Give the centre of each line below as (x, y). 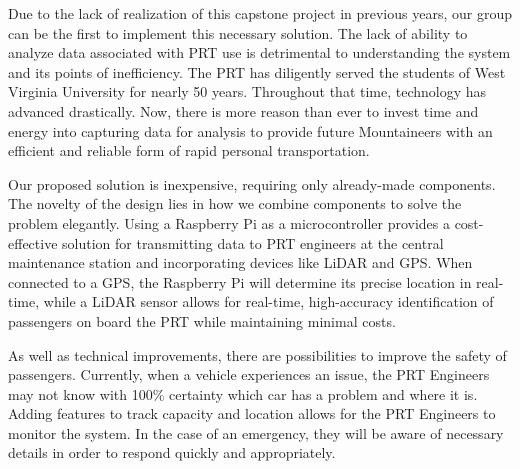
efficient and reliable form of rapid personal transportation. (189, 150)
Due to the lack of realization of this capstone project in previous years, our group (260, 13)
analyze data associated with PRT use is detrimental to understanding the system (259, 52)
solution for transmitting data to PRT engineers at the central (253, 242)
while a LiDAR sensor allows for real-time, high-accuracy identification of (268, 301)
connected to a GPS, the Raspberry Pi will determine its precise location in (240, 281)
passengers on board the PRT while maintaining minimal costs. (202, 320)
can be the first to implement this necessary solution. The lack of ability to (238, 32)
